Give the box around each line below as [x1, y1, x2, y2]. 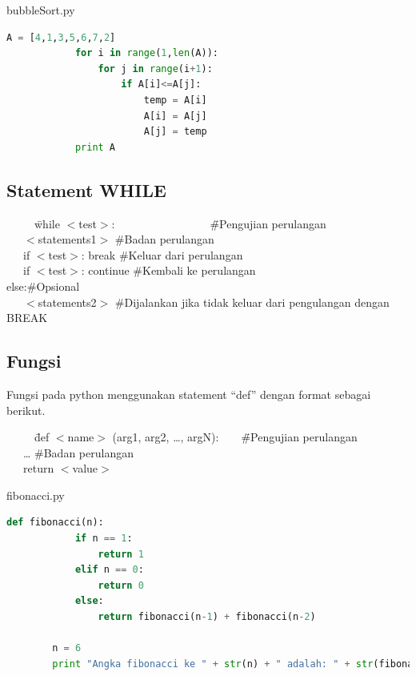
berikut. [6, 401, 46, 418]
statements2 [38, 293, 97, 310]
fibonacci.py [6, 486, 65, 503]
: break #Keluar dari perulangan [81, 246, 243, 263]
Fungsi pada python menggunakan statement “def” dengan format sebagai [6, 385, 371, 402]
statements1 [38, 231, 97, 247]
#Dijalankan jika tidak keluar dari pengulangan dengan [114, 293, 390, 310]
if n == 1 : [74, 533, 133, 545]
